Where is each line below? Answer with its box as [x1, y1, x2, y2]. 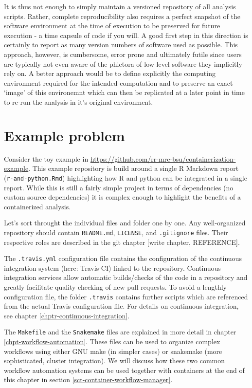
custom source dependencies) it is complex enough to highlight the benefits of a [4, 192, 241, 202]
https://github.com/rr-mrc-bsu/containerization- [90, 153, 236, 164]
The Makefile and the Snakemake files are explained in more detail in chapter [4, 327, 236, 337]
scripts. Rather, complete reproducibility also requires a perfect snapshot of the [4, 11, 240, 21]
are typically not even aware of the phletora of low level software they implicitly [4, 58, 242, 69]
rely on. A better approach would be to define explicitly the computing [4, 68, 216, 78]
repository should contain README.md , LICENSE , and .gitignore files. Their [4, 227, 228, 237]
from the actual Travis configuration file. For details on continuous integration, [4, 301, 239, 311]
